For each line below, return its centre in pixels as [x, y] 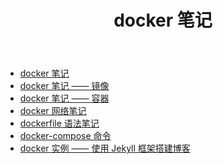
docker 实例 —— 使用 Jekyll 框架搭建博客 [105, 148]
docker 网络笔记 [53, 111]
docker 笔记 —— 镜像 [64, 86]
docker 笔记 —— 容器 [64, 98]
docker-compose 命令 [65, 136]
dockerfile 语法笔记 [59, 123]
